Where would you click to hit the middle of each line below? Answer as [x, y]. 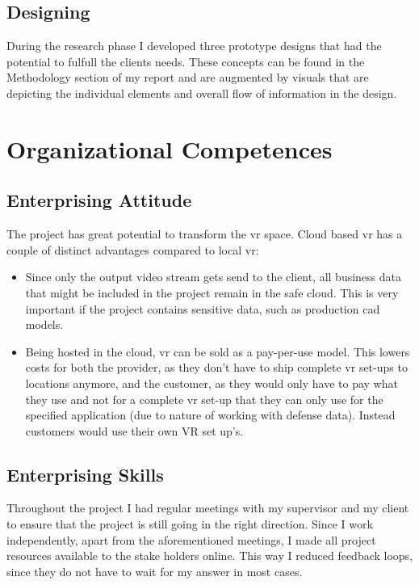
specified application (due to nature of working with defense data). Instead [210, 415]
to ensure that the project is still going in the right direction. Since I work [190, 524]
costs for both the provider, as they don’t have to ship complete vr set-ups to [216, 367]
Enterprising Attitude [99, 200]
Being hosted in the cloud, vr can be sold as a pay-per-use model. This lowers [218, 351]
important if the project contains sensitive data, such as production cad [203, 308]
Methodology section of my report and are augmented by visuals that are [188, 77]
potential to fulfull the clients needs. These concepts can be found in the [186, 61]
